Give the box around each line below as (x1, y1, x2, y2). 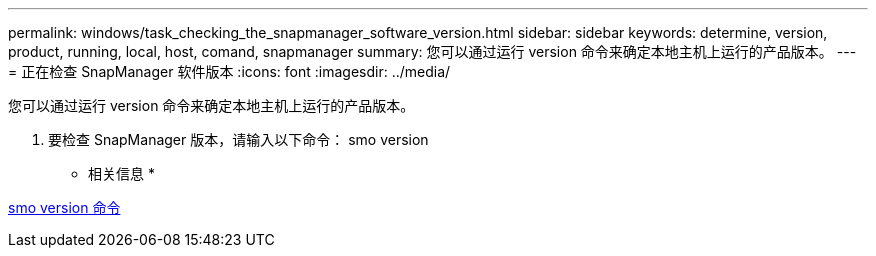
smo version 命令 (8, 199, 121, 216)
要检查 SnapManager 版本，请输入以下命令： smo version (48, 131, 429, 148)
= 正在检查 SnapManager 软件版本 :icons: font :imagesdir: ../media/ (8, 63, 451, 80)
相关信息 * (88, 165, 155, 182)
